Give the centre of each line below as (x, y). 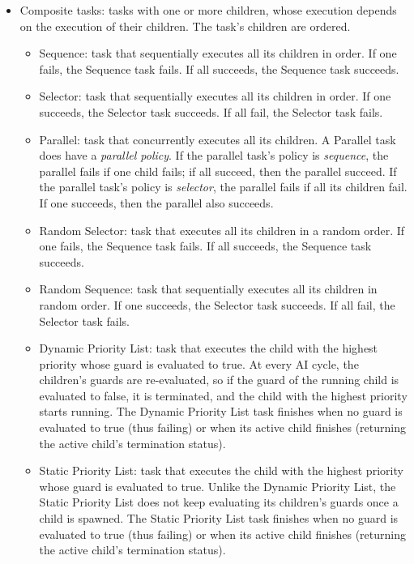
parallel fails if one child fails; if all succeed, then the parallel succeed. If (218, 171)
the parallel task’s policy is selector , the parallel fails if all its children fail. (223, 187)
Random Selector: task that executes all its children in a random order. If (222, 230)
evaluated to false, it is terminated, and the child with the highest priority (223, 395)
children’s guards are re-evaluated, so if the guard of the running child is (219, 380)
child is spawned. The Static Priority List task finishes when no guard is (219, 518)
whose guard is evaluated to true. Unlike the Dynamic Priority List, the (218, 486)
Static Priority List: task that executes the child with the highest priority (221, 470)
